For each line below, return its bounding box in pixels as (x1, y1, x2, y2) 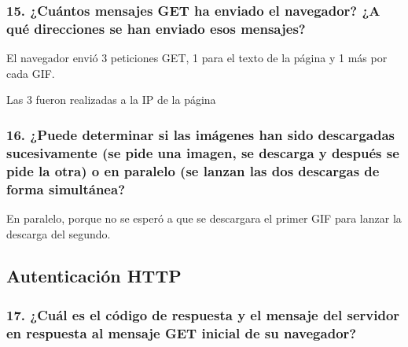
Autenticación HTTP (6, 264, 182, 288)
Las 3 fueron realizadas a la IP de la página (6, 91, 216, 108)
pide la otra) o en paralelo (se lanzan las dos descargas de (6, 161, 380, 180)
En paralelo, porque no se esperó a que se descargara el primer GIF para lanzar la (6, 209, 402, 226)
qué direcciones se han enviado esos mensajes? (6, 18, 306, 38)
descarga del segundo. (6, 225, 111, 242)
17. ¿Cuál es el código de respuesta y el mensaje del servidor (6, 305, 400, 324)
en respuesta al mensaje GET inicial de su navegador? (6, 323, 357, 342)
